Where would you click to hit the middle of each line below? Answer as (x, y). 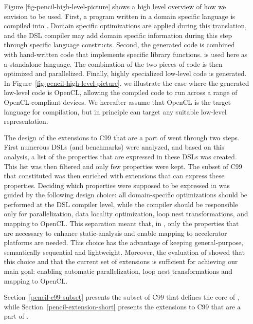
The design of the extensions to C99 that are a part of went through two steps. (122, 137)
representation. (26, 121)
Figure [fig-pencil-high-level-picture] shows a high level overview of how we (115, 6)
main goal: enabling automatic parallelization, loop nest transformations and (118, 271)
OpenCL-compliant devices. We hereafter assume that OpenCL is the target (117, 102)
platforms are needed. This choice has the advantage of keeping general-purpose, (124, 242)
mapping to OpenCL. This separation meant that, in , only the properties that (121, 223)
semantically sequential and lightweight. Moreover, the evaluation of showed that (124, 252)
